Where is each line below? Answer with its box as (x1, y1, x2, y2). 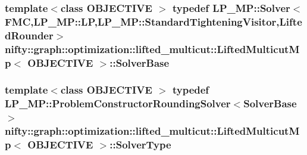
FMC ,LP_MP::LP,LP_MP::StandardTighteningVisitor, (5, 14, 280, 29)
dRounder (5, 27, 54, 42)
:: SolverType (109, 137, 171, 152)
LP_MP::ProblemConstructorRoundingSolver (5, 96, 231, 111)
